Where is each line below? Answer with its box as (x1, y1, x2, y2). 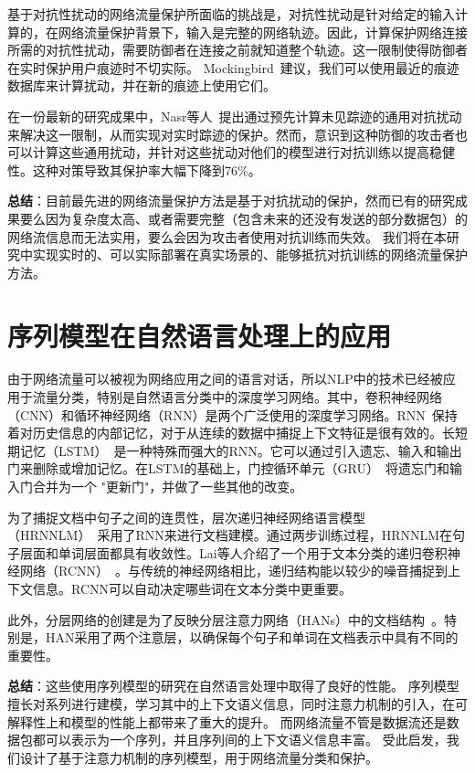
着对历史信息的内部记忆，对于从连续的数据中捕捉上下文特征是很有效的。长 (7, 423, 455, 442)
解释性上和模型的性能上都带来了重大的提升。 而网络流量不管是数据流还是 (7, 712, 447, 731)
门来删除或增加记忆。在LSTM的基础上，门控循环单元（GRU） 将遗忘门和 (7, 459, 449, 478)
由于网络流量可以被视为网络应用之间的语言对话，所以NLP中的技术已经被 (7, 369, 443, 388)
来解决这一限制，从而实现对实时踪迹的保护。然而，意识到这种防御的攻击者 (7, 124, 455, 143)
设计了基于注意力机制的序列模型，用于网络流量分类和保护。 (19, 747, 378, 767)
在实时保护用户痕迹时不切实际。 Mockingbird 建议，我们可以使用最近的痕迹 (7, 58, 459, 77)
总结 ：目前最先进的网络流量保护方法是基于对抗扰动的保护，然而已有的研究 (7, 191, 455, 210)
